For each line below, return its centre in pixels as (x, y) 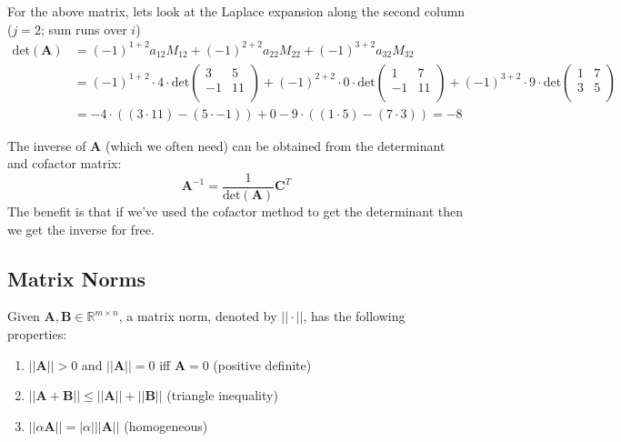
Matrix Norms (77, 278)
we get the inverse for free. (81, 229)
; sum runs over (84, 29)
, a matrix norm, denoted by (198, 316)
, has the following (354, 316)
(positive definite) (262, 364)
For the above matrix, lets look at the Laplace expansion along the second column (236, 11)
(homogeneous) (166, 425)
